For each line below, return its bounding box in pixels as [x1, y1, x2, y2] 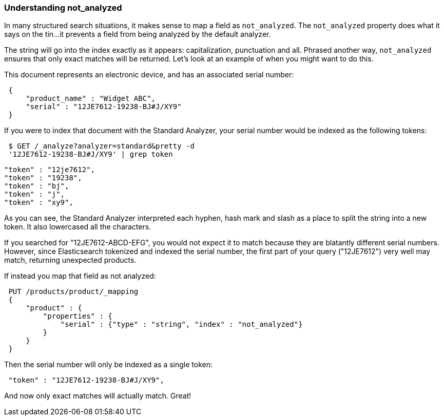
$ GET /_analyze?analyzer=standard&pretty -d [8, 142, 195, 151]
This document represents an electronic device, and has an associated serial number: [4, 70, 294, 79]
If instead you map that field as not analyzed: [4, 271, 156, 281]
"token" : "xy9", [4, 198, 73, 207]
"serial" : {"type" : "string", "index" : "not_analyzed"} [60, 320, 303, 329]
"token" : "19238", [4, 174, 82, 182]
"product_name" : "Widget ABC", [26, 94, 156, 103]
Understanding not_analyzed [4, 3, 122, 13]
